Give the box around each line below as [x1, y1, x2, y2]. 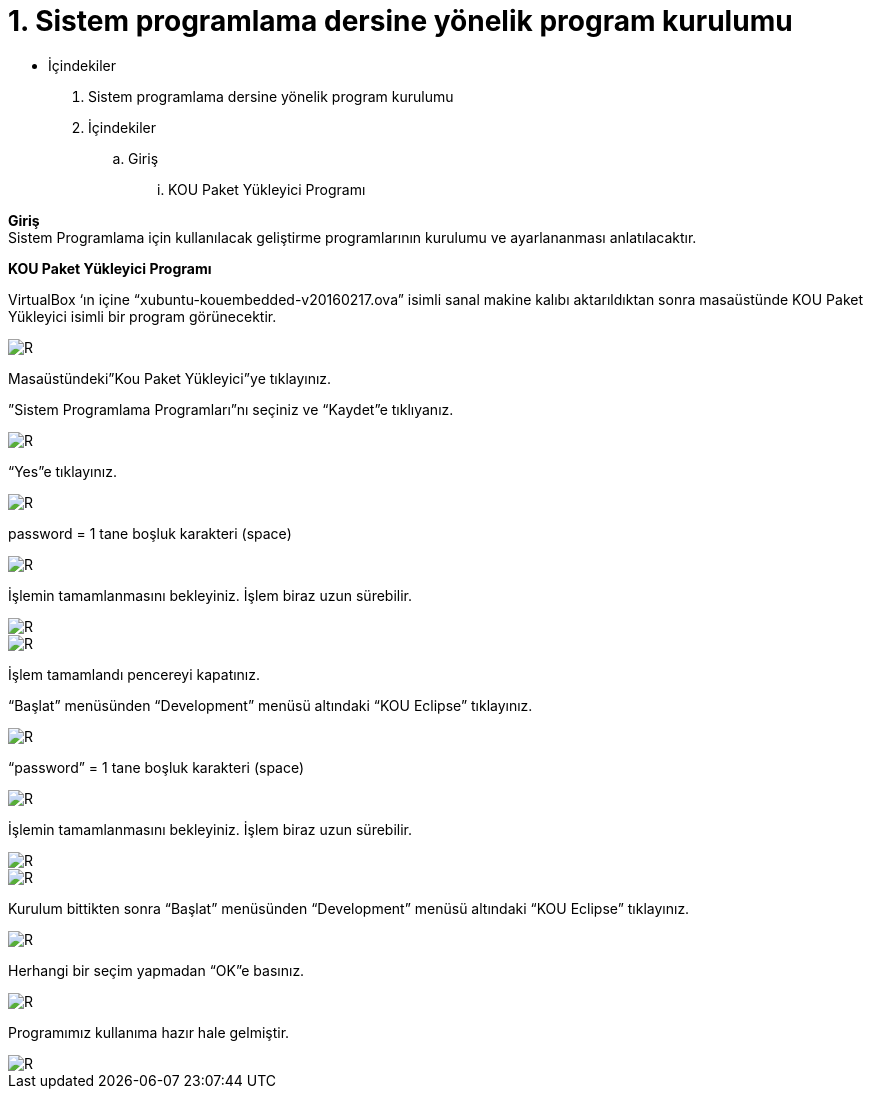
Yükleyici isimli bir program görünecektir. [8, 307, 277, 325]
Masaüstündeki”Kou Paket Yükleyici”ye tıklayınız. [8, 369, 332, 387]
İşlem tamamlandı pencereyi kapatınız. [8, 665, 261, 683]
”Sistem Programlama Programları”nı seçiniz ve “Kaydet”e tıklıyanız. [8, 400, 454, 418]
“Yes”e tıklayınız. [8, 462, 117, 480]
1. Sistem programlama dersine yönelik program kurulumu [8, 4, 793, 38]
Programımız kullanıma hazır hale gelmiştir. [8, 1023, 290, 1041]
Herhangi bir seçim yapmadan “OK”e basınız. [8, 961, 305, 979]
